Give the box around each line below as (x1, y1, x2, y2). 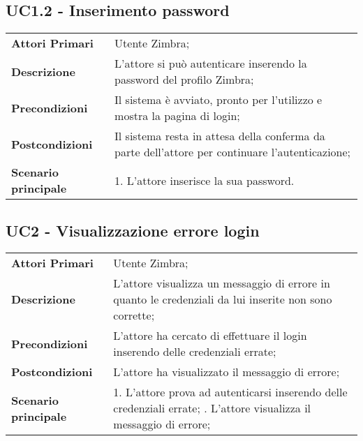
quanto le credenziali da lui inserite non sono (113, 291, 332, 308)
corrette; (113, 307, 155, 324)
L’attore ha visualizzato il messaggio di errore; (113, 364, 340, 380)
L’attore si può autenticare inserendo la (114, 55, 307, 72)
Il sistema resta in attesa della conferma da (114, 128, 325, 144)
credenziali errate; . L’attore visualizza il (113, 400, 311, 417)
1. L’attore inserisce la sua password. (114, 172, 295, 188)
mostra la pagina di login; (114, 107, 240, 124)
